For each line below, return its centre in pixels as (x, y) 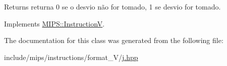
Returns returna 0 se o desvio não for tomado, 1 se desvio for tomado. (112, 6)
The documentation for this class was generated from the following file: (114, 40)
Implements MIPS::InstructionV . (54, 23)
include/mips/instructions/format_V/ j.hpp (71, 57)
